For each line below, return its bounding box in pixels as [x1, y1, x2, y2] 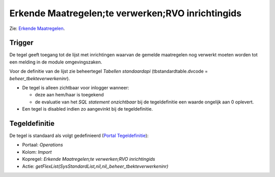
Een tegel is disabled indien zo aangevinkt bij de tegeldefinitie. [22, 106, 153, 112]
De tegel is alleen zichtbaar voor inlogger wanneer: [22, 85, 129, 91]
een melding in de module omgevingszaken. [9, 59, 102, 65]
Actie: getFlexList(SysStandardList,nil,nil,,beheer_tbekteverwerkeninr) [22, 163, 169, 169]
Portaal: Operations [22, 142, 63, 148]
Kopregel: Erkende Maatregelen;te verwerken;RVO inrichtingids [22, 156, 155, 162]
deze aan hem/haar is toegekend [35, 92, 104, 98]
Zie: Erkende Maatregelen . [9, 25, 65, 31]
